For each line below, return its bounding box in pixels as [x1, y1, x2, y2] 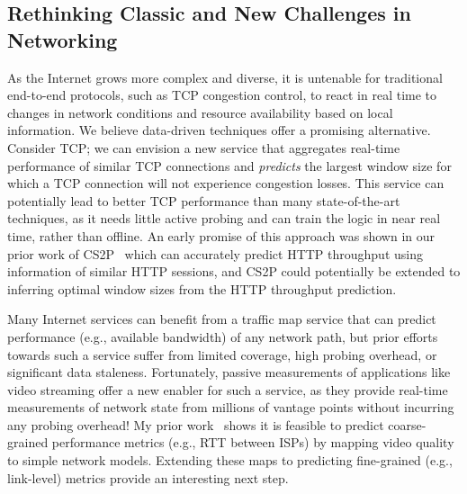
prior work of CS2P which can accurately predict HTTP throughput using [7, 244, 423, 263]
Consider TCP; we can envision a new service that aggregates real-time [7, 138, 400, 157]
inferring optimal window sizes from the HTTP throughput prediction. [7, 279, 397, 298]
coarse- [388, 415, 427, 434]
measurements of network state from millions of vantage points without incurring [7, 398, 454, 417]
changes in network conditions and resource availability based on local [7, 103, 393, 121]
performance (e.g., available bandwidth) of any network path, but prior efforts [7, 327, 438, 346]
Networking [7, 25, 118, 53]
